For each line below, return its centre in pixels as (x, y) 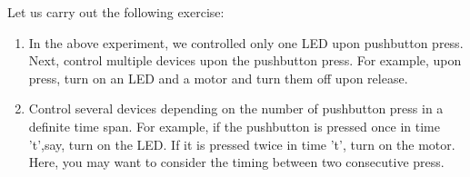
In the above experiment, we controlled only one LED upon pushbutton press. (246, 42)
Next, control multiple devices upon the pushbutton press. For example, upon (245, 60)
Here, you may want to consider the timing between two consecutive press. (236, 162)
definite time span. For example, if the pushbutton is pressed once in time (234, 126)
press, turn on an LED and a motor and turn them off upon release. (218, 78)
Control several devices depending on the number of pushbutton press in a (236, 108)
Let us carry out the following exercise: (116, 12)
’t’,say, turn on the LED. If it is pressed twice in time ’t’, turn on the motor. (242, 144)
